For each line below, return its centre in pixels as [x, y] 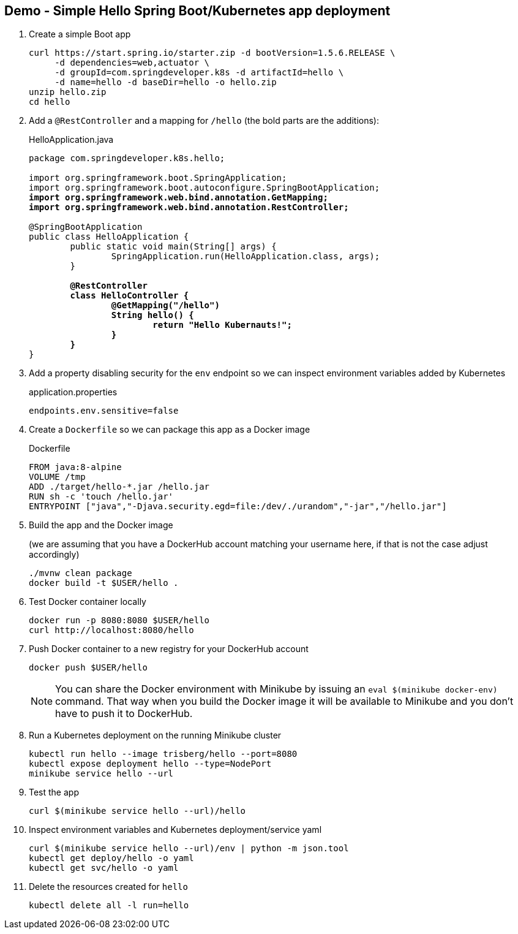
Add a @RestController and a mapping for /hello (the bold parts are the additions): [204, 121]
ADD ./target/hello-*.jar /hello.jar [119, 487]
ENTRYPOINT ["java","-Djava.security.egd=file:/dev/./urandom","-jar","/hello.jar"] [238, 507]
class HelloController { [129, 296]
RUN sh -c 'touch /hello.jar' [101, 497]
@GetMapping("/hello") [165, 306]
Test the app [54, 792]
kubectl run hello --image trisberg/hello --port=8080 [163, 754]
